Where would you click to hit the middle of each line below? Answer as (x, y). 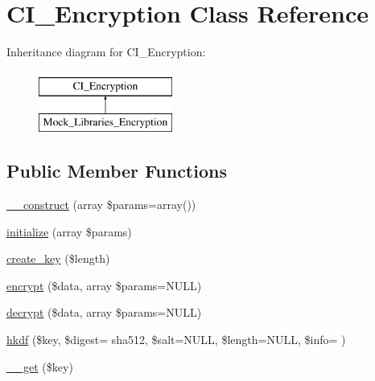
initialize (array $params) (69, 231)
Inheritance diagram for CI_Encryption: (106, 52)
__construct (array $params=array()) (101, 205)
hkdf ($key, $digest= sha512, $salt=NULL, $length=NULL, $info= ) (176, 340)
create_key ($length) (58, 258)
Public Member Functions (117, 171)
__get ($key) (40, 366)
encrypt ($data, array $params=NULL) (104, 285)
